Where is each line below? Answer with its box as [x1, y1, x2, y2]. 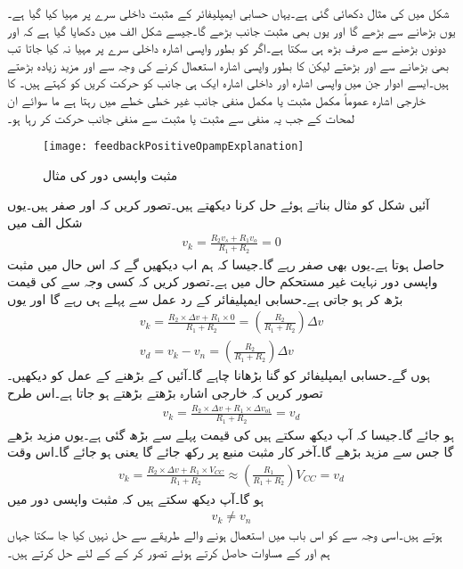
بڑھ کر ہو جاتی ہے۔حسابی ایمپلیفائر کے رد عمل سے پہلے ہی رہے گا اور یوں [7, 289, 403, 308]
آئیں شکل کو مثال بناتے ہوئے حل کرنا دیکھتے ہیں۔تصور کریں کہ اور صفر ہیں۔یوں [7, 195, 430, 214]
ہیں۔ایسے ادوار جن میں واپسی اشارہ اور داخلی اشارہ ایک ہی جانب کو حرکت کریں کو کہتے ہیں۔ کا [7, 73, 449, 92]
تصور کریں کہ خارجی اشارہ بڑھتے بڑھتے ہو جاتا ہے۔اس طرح [7, 383, 323, 402]
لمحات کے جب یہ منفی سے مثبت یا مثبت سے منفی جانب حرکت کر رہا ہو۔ [7, 108, 355, 127]
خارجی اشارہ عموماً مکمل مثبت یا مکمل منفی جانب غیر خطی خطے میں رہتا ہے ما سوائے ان [7, 90, 426, 109]
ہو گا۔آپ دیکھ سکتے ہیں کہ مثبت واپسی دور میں [7, 489, 264, 507]
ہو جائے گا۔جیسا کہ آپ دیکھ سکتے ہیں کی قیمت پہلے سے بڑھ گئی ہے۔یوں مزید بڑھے [7, 425, 454, 443]
